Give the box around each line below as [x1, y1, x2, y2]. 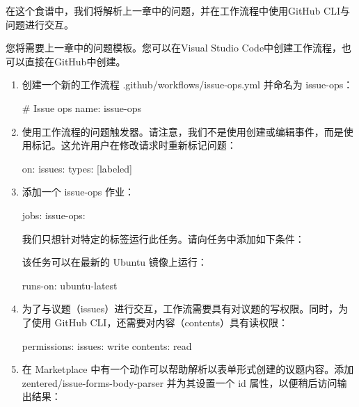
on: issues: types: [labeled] [22, 161, 132, 175]
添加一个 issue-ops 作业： [22, 184, 135, 199]
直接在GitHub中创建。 [24, 54, 126, 68]
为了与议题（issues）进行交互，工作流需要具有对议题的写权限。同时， [22, 301, 339, 316]
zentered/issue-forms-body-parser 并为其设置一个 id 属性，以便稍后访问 [22, 375, 337, 390]
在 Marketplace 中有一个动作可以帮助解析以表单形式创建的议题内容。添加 [22, 362, 354, 376]
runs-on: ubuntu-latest [22, 278, 118, 292]
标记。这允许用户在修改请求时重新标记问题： [31, 138, 237, 152]
